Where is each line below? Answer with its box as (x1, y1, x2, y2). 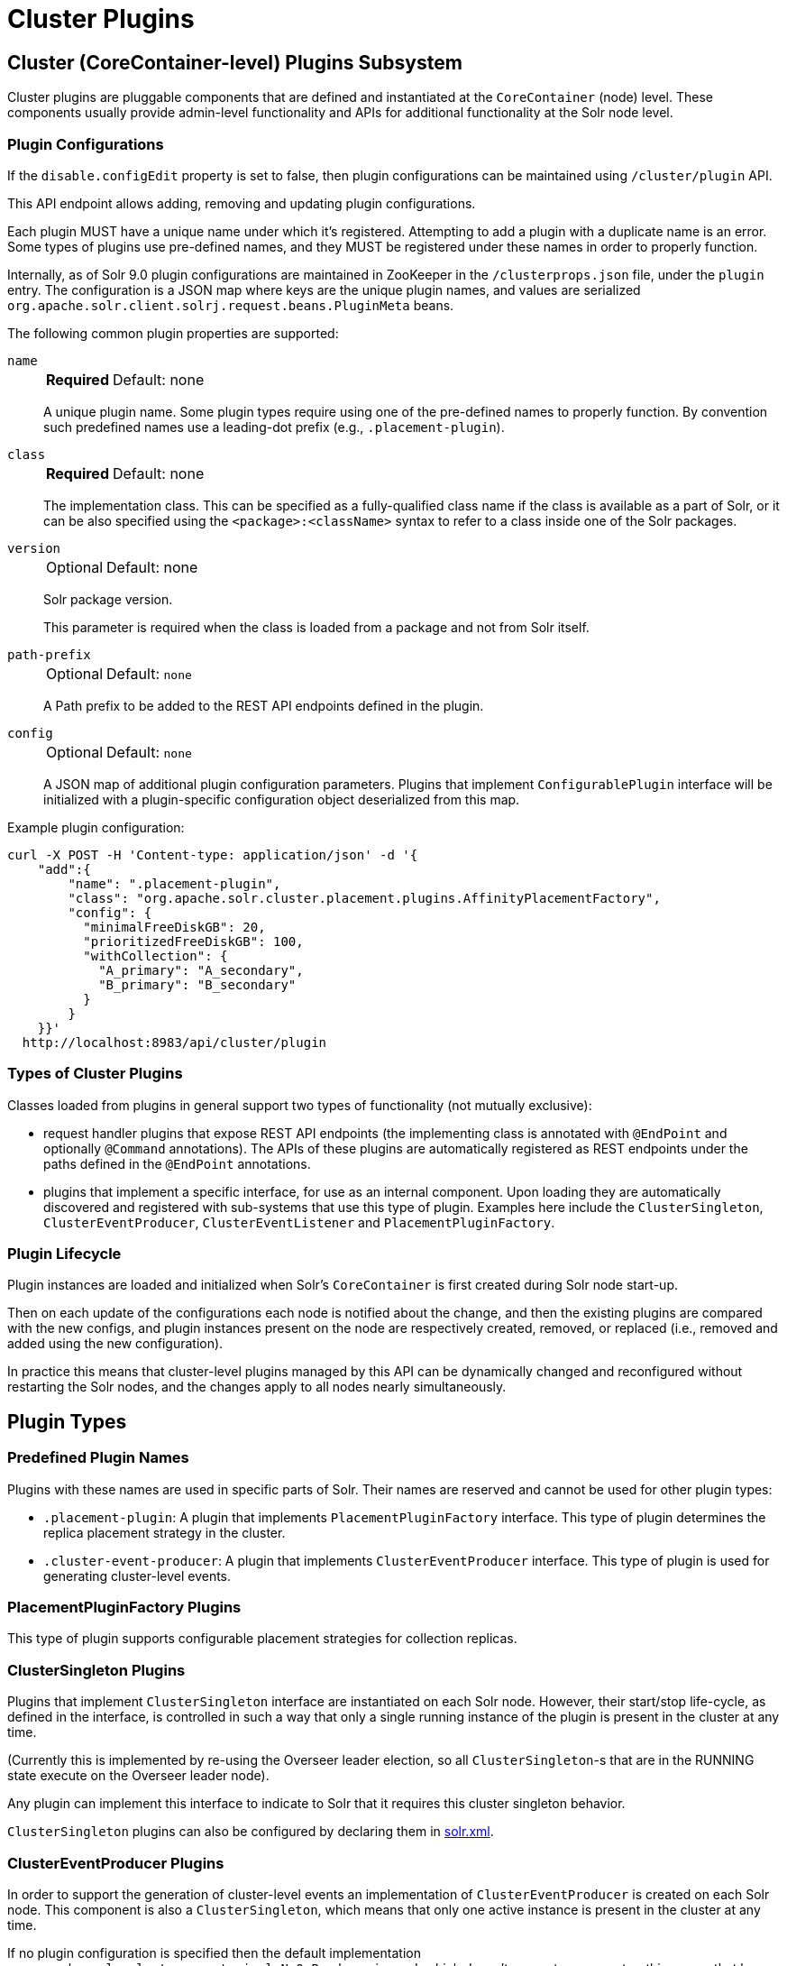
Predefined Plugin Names (7, 1448, 189, 1467)
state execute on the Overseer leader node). (7, 1768, 270, 1784)
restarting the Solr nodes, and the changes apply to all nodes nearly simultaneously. (7, 1379, 507, 1395)
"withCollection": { (83, 948, 228, 963)
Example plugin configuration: (7, 819, 185, 835)
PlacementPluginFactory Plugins (7, 1598, 242, 1617)
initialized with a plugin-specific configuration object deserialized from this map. (43, 791, 520, 807)
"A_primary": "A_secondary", (98, 962, 304, 978)
